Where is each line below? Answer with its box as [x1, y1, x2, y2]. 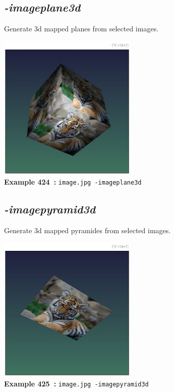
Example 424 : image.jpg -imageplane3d [4, 176, 142, 187]
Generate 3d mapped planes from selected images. [4, 23, 159, 34]
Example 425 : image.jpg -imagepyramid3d [4, 378, 149, 388]
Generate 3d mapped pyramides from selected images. [4, 225, 171, 235]
